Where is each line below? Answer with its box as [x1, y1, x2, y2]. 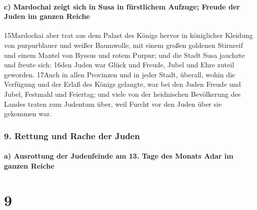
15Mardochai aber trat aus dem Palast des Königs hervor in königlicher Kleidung [4, 30, 253, 40]
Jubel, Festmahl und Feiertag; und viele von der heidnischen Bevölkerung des [4, 88, 241, 99]
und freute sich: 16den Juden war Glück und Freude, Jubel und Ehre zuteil [4, 59, 234, 70]
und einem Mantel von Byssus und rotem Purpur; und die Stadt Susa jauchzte [4, 49, 245, 60]
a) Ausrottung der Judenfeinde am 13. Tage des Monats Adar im [4, 151, 233, 161]
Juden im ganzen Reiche [4, 11, 90, 21]
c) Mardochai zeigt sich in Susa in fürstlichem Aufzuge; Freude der [4, 1, 240, 11]
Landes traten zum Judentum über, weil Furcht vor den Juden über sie [4, 98, 222, 109]
